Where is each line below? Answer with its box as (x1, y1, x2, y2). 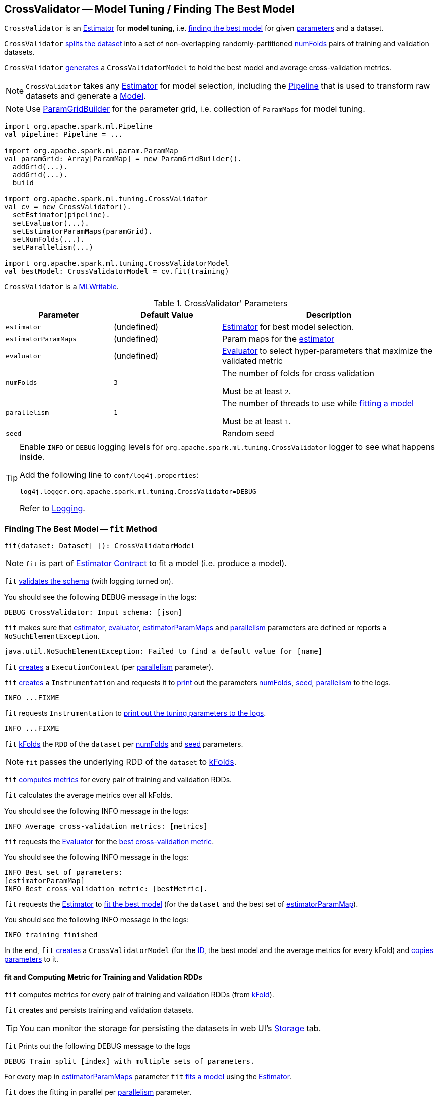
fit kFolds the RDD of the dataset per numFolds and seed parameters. (4, 740, 243, 749)
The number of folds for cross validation (222, 368, 374, 379)
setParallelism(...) (12, 243, 94, 252)
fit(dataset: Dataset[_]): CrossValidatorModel (4, 542, 195, 550)
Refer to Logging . (20, 503, 85, 514)
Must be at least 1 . (222, 416, 291, 427)
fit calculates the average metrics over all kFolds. (4, 791, 173, 800)
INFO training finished (4, 931, 98, 939)
